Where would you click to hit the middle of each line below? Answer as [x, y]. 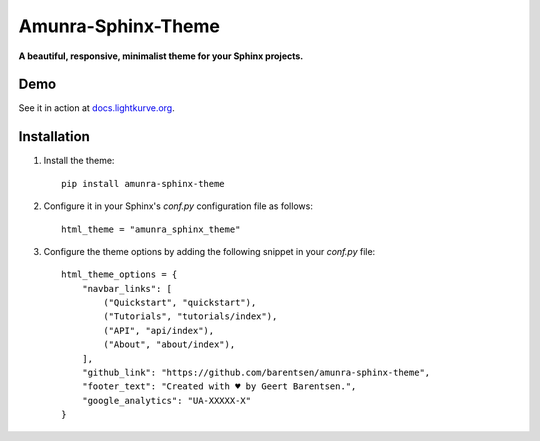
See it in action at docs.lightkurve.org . [96, 108]
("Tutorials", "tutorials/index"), [190, 316]
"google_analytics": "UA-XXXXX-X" [166, 400]
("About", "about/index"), [169, 344]
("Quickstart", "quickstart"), [180, 303]
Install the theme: [79, 161]
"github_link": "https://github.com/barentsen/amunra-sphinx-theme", [256, 373]
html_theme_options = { [119, 274]
